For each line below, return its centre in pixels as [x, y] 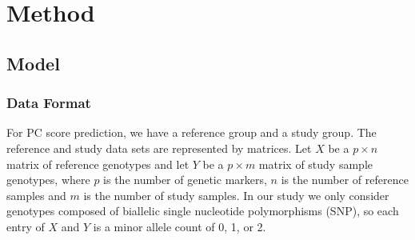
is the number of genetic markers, [185, 180]
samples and [36, 195]
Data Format [49, 103]
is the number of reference [345, 180]
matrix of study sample [315, 164]
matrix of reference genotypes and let [98, 164]
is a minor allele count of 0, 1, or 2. [180, 226]
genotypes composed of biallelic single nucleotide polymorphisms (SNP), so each [203, 211]
